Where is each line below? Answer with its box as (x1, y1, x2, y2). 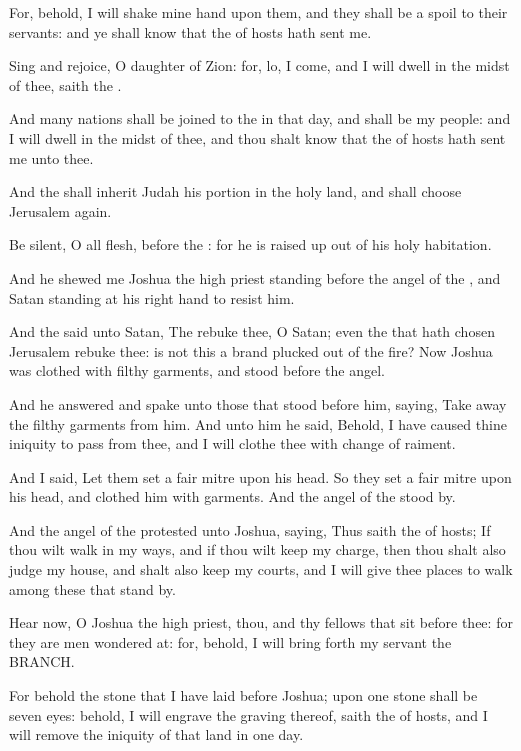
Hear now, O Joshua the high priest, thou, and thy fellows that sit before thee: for (9, 612, 513, 633)
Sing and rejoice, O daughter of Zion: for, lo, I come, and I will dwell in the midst (9, 55, 510, 76)
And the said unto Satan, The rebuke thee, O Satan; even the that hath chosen (9, 321, 495, 342)
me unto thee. (9, 147, 94, 168)
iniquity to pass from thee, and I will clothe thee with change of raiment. (9, 433, 456, 454)
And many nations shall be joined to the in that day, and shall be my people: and (9, 108, 511, 129)
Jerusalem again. (9, 200, 112, 221)
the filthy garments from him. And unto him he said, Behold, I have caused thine (9, 413, 507, 434)
